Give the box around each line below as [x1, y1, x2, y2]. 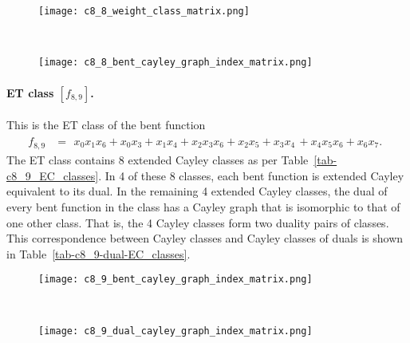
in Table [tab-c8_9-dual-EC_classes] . [6, 245, 191, 262]
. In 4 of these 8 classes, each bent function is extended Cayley [98, 167, 404, 183]
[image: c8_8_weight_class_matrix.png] [38, 6, 250, 17]
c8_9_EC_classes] [6, 167, 99, 183]
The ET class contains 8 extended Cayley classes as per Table [6, 152, 309, 168]
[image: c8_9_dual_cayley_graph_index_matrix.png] [38, 325, 313, 337]
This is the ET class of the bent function [6, 116, 206, 133]
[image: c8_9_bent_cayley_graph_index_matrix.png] [38, 274, 313, 286]
